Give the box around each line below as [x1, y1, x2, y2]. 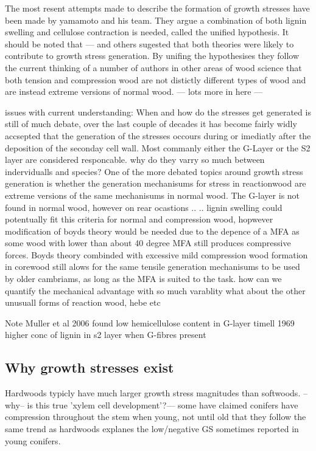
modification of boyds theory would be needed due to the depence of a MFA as [5, 224, 300, 237]
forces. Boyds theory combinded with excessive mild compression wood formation [5, 248, 308, 261]
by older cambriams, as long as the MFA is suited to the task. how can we [5, 272, 282, 285]
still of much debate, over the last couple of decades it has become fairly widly [5, 117, 297, 130]
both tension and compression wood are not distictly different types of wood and [5, 73, 306, 86]
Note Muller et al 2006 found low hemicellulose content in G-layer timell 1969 [5, 316, 295, 329]
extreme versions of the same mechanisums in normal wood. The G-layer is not [5, 188, 300, 201]
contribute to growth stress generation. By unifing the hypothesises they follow [5, 49, 300, 62]
